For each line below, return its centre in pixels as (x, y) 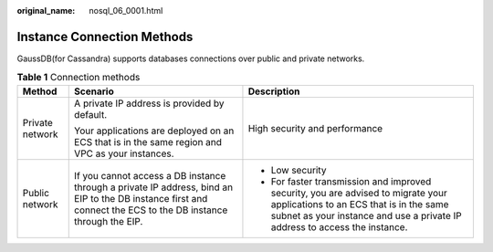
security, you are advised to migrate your (359, 193)
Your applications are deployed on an (154, 131)
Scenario (94, 91)
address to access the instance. (339, 226)
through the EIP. (109, 221)
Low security (299, 170)
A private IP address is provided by (149, 103)
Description (274, 91)
